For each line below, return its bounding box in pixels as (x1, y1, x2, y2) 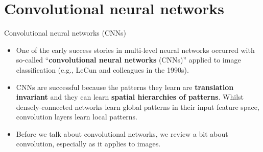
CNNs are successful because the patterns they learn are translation (16, 81, 234, 92)
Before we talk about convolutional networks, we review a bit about (16, 128, 228, 139)
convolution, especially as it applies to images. (16, 138, 161, 149)
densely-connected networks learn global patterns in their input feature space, (16, 101, 259, 112)
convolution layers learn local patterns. (16, 111, 137, 122)
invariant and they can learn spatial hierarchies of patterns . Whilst (16, 92, 244, 102)
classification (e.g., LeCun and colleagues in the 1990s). (16, 64, 189, 75)
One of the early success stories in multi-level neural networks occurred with (16, 44, 255, 55)
